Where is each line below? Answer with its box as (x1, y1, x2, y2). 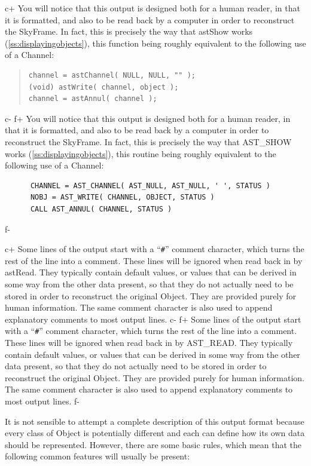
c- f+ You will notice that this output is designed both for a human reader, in (5, 112, 291, 124)
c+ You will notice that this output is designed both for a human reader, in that (5, 2, 300, 14)
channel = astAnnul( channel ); (28, 94, 157, 103)
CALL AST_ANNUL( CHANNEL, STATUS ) (30, 204, 172, 213)
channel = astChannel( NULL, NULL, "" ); (28, 70, 196, 79)
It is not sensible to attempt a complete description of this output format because (5, 415, 304, 427)
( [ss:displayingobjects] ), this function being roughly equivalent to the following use (5, 36, 306, 49)
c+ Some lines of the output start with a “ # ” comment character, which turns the (5, 243, 304, 255)
